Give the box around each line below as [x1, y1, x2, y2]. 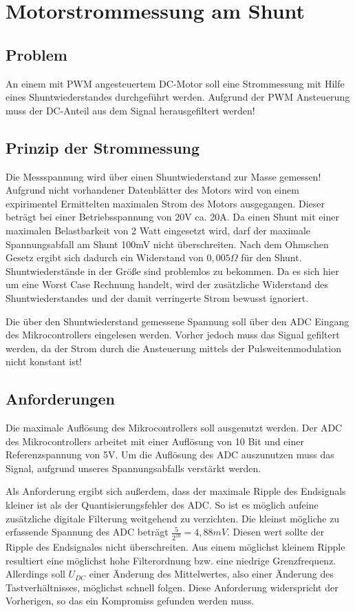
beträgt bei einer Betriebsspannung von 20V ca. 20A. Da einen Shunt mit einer [6, 210, 339, 224]
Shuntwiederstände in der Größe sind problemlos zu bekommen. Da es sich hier [6, 263, 339, 278]
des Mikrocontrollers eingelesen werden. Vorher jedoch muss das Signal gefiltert [6, 327, 340, 342]
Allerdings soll [6, 567, 65, 581]
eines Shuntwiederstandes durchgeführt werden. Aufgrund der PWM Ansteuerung [6, 90, 350, 104]
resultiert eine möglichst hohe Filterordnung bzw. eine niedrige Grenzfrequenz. [6, 553, 336, 567]
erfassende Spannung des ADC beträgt [6, 524, 169, 539]
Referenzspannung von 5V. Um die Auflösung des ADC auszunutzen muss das [6, 447, 334, 462]
